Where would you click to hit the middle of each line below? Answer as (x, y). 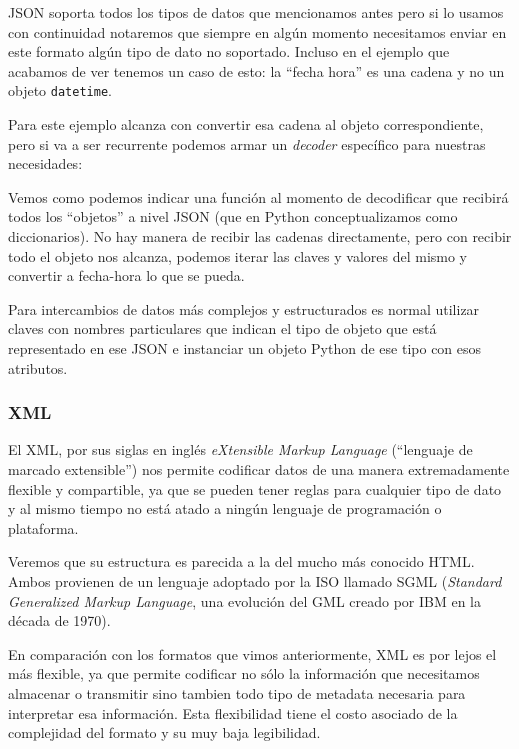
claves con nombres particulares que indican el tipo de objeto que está (222, 328)
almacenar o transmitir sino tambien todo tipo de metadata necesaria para (237, 692)
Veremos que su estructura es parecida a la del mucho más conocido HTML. (241, 561)
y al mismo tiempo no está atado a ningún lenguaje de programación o (225, 508)
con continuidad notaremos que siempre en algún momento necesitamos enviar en (257, 31)
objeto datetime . (60, 90)
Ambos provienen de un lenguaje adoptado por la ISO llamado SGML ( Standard (255, 580)
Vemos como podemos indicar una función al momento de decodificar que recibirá (258, 196)
